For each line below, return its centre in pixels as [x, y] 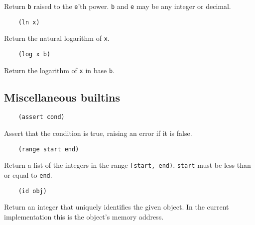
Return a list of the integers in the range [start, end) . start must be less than [127, 165]
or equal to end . [28, 175]
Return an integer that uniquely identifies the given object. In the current [117, 207]
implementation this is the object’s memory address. [84, 216]
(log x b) [34, 54]
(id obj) [32, 191]
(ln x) [29, 22]
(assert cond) [41, 117]
